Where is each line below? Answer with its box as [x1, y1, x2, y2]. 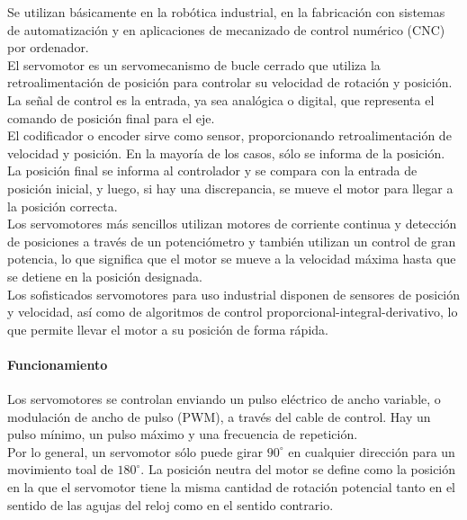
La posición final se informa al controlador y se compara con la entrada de [7, 161, 418, 180]
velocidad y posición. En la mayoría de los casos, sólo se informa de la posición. [7, 143, 445, 162]
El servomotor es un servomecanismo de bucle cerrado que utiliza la [7, 55, 381, 74]
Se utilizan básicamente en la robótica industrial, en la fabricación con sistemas [7, 3, 445, 21]
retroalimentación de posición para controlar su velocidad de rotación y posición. [7, 73, 453, 92]
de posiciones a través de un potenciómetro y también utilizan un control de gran [7, 231, 456, 250]
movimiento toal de [7, 460, 113, 479]
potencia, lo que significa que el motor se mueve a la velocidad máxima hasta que [7, 249, 456, 268]
